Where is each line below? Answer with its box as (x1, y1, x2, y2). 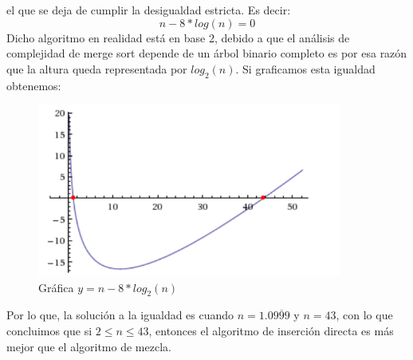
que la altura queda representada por (6, 60, 187, 77)
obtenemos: (6, 77, 61, 93)
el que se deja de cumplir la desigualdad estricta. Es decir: (6, 2, 291, 18)
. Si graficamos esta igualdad (235, 60, 376, 77)
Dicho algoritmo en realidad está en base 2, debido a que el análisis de (6, 29, 350, 45)
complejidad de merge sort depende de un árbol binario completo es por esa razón (6, 45, 407, 61)
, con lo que (336, 307, 393, 323)
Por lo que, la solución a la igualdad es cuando (6, 307, 234, 323)
